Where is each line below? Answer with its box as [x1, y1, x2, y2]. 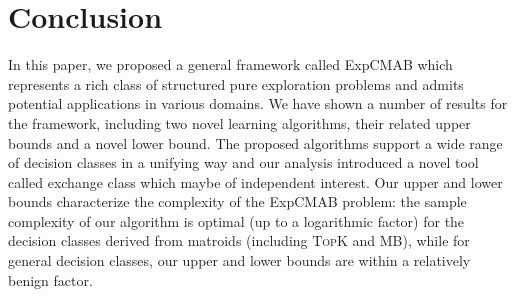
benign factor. [8, 269, 93, 290]
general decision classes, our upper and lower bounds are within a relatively [8, 250, 471, 271]
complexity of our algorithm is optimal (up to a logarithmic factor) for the [8, 210, 465, 231]
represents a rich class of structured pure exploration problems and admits [8, 73, 464, 94]
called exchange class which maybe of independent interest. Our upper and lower [8, 171, 503, 192]
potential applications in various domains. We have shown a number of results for [8, 93, 508, 114]
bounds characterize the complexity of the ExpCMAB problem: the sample [8, 191, 467, 212]
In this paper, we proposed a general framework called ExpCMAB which [8, 54, 453, 75]
